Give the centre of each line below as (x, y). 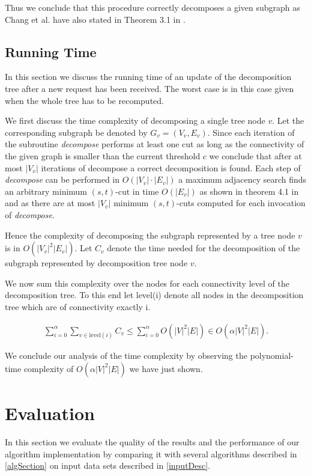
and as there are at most (50, 203)
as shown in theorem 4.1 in (249, 191)
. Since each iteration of (251, 132)
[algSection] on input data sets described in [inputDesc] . (108, 465)
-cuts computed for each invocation (241, 203)
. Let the (288, 121)
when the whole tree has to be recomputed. (84, 100)
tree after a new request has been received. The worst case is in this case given (149, 88)
